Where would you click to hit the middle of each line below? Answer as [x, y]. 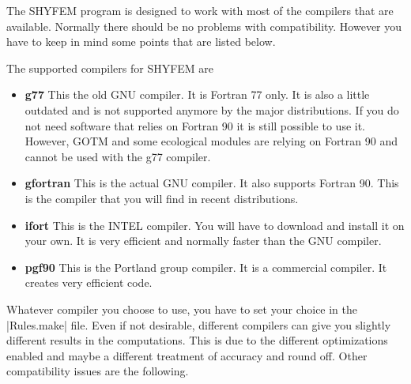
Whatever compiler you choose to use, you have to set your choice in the [182, 309]
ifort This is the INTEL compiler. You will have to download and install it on [215, 225]
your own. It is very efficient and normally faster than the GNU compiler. [203, 241]
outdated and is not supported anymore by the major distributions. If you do [212, 109]
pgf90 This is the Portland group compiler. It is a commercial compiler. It [206, 267]
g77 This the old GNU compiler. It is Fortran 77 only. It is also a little [197, 94]
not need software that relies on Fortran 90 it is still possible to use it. [195, 125]
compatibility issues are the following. [98, 371]
